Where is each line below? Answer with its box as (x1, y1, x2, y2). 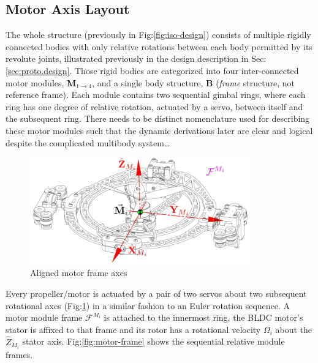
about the (275, 323, 312, 335)
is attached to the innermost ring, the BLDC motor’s (104, 311, 303, 324)
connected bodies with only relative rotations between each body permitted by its (6, 40, 312, 53)
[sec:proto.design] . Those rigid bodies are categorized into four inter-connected (6, 64, 299, 77)
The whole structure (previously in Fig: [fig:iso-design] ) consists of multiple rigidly (6, 28, 311, 41)
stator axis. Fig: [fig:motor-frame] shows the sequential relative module (22, 335, 285, 348)
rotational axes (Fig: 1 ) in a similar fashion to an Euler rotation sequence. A (6, 299, 290, 312)
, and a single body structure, (92, 76, 203, 89)
